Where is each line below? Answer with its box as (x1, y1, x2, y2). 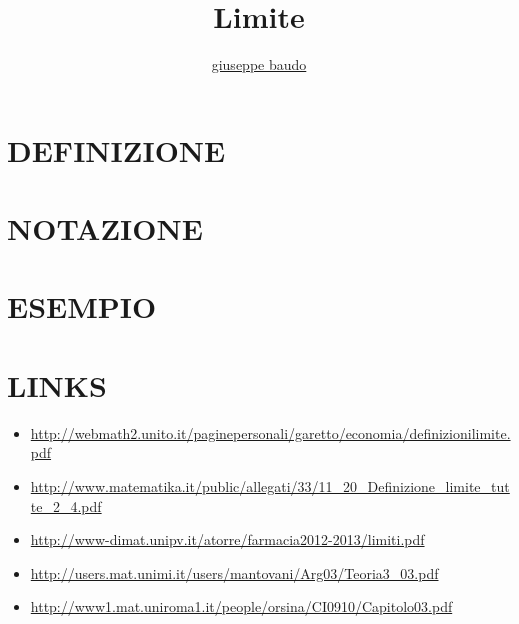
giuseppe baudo (211, 54, 307, 75)
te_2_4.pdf (30, 495, 102, 516)
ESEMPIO (7, 286, 157, 327)
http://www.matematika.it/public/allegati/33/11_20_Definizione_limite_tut (30, 475, 510, 496)
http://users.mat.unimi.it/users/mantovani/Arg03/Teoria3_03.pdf (30, 562, 439, 583)
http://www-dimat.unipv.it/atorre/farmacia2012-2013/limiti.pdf (30, 529, 425, 550)
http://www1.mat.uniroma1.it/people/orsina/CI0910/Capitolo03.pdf (30, 596, 453, 617)
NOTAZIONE (7, 208, 203, 249)
